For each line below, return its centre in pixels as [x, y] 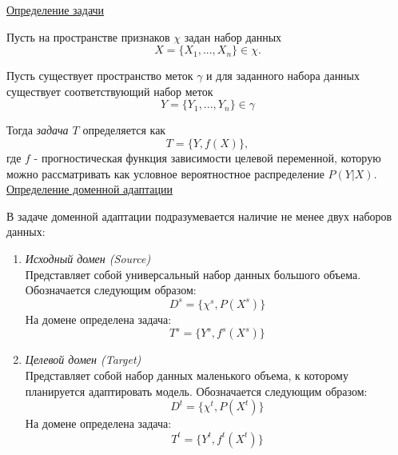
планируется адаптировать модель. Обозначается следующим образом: [196, 391]
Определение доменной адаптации [90, 189]
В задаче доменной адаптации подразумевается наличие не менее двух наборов [199, 216]
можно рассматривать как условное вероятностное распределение [165, 173]
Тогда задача [38, 130]
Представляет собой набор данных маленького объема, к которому [187, 375]
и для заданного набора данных [283, 76]
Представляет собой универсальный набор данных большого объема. [193, 274]
